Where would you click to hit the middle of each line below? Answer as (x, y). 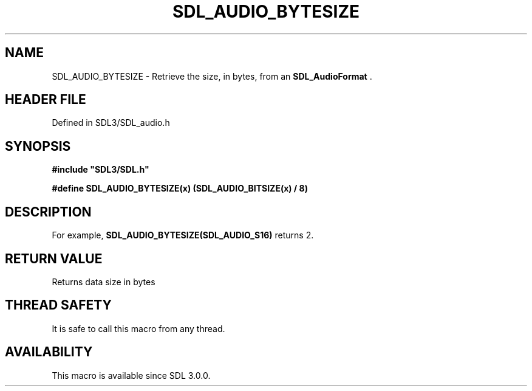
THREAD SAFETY (58, 305)
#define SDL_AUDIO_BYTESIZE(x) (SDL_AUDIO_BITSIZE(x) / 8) (180, 189)
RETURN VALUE (54, 258)
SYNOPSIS (38, 146)
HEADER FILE (46, 100)
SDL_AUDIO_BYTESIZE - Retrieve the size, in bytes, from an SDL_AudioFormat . (212, 76)
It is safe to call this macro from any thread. (138, 328)
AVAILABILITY (49, 352)
